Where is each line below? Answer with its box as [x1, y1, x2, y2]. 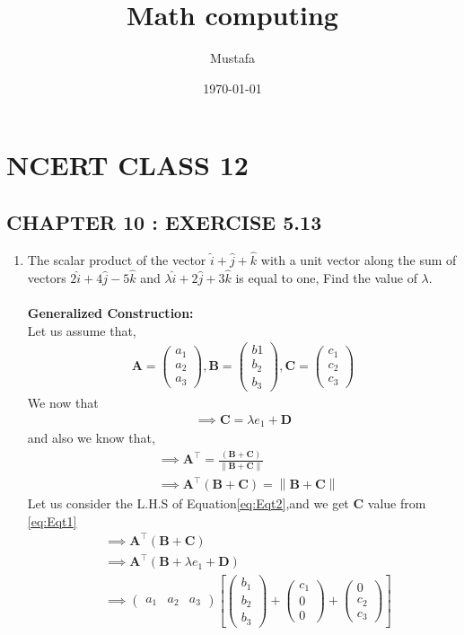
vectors [27, 268, 66, 287]
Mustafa [210, 49, 255, 67]
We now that [27, 393, 99, 412]
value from [367, 494, 426, 513]
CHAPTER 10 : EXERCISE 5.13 [6, 207, 322, 235]
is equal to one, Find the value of [235, 268, 417, 287]
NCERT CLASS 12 [6, 146, 249, 183]
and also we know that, [27, 428, 155, 447]
